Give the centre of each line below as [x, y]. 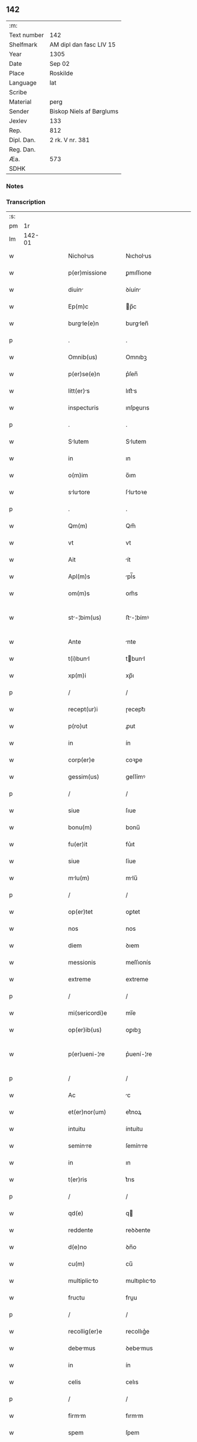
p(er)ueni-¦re [86, 1054]
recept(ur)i [83, 710]
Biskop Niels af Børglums [84, 111]
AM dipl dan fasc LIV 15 [83, 45]
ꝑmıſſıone [139, 273]
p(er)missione [87, 273]
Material [20, 102]
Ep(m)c [79, 306]
